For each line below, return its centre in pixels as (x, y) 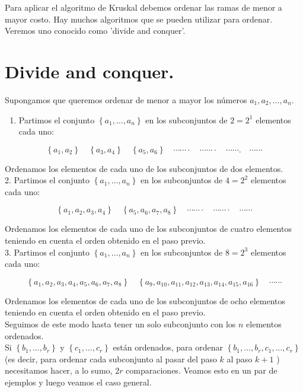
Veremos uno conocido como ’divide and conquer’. (95, 31)
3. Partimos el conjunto (47, 252)
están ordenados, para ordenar (168, 347)
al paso (240, 358)
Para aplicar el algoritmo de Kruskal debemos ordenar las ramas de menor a (143, 7)
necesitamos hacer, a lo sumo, (59, 370)
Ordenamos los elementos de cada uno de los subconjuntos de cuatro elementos (148, 229)
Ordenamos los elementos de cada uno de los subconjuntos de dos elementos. (144, 168)
